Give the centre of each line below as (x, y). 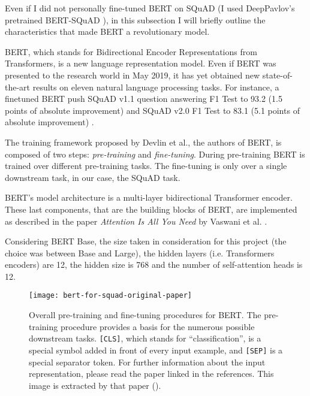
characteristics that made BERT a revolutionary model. (107, 31)
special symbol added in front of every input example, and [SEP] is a (156, 350)
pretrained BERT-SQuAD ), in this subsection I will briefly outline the (135, 19)
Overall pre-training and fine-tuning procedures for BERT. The (145, 315)
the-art (18, 87)
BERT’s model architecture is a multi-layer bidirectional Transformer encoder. (149, 197)
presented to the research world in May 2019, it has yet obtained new (133, 75)
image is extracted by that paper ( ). (95, 385)
